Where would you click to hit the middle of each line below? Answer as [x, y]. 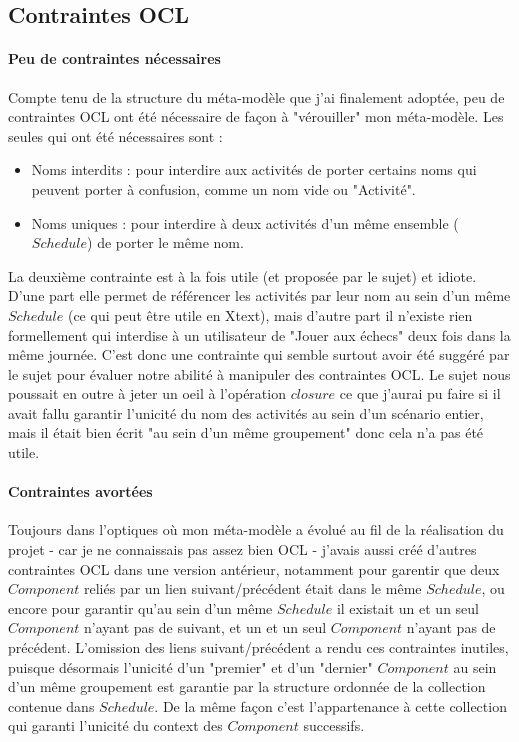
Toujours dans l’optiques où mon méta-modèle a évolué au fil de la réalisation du [256, 529]
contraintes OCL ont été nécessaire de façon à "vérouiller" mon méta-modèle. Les [256, 116]
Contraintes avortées [80, 491]
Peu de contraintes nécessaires [114, 58]
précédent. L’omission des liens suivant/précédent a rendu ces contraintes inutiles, [258, 647]
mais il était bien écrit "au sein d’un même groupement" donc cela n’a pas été [246, 432]
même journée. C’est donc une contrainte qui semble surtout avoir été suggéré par [259, 354]
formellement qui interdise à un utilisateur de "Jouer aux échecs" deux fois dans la [259, 334]
